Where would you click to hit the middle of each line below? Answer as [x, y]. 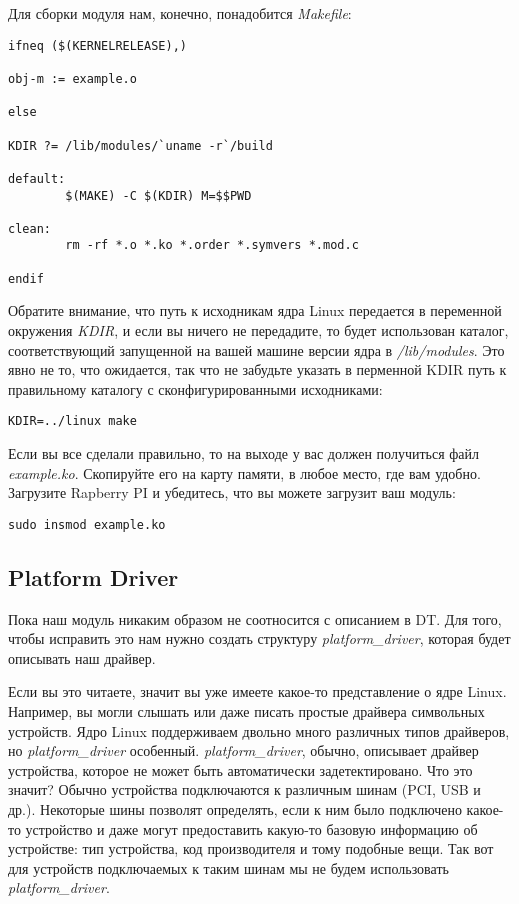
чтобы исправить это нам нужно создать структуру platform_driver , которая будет [259, 638]
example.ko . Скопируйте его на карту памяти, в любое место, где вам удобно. [244, 472]
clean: [29, 228]
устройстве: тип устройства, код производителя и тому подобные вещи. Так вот [251, 848]
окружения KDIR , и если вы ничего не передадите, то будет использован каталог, [258, 330]
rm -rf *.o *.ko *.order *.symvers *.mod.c [212, 245]
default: [37, 178]
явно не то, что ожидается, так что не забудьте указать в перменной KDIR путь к [257, 369]
